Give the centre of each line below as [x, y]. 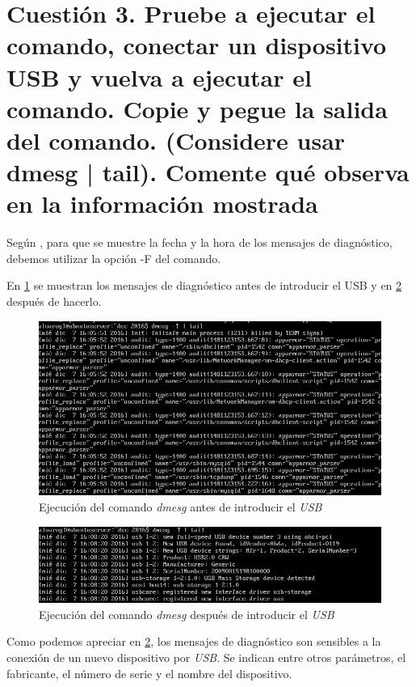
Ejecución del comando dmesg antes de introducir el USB [181, 506]
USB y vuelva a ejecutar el [159, 76]
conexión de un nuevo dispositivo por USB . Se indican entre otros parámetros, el [206, 657]
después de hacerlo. [54, 301]
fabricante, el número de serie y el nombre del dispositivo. [149, 673]
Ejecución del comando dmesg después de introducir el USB [187, 614]
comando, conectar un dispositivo [197, 45]
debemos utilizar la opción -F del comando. [114, 258]
